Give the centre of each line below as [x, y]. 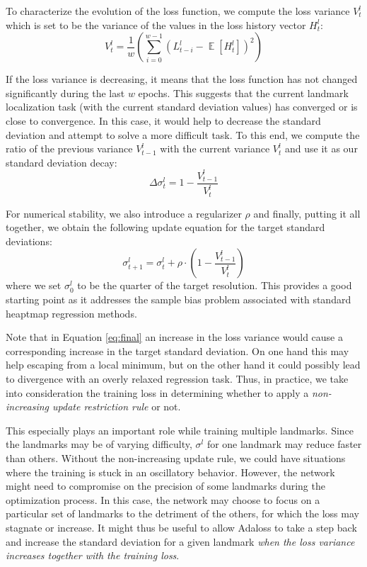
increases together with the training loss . [93, 555]
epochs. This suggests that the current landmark [243, 92]
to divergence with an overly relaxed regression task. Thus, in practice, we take [177, 379]
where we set [34, 285]
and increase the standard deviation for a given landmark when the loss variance [180, 541]
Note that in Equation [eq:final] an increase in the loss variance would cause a [174, 337]
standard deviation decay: [62, 162]
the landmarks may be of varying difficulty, [99, 444]
